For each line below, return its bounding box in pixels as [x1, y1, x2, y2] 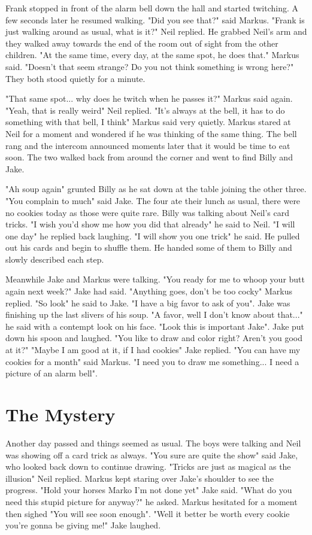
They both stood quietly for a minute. [5, 72, 146, 84]
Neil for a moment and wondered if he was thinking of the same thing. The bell [5, 127, 297, 139]
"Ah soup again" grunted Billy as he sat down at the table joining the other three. [5, 183, 307, 195]
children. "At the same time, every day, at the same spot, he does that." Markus [5, 48, 299, 61]
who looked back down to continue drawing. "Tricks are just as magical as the [5, 460, 291, 473]
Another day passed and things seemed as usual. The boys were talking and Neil [5, 436, 301, 449]
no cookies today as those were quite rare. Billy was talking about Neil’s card [5, 206, 289, 218]
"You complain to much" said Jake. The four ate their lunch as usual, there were [5, 194, 301, 206]
